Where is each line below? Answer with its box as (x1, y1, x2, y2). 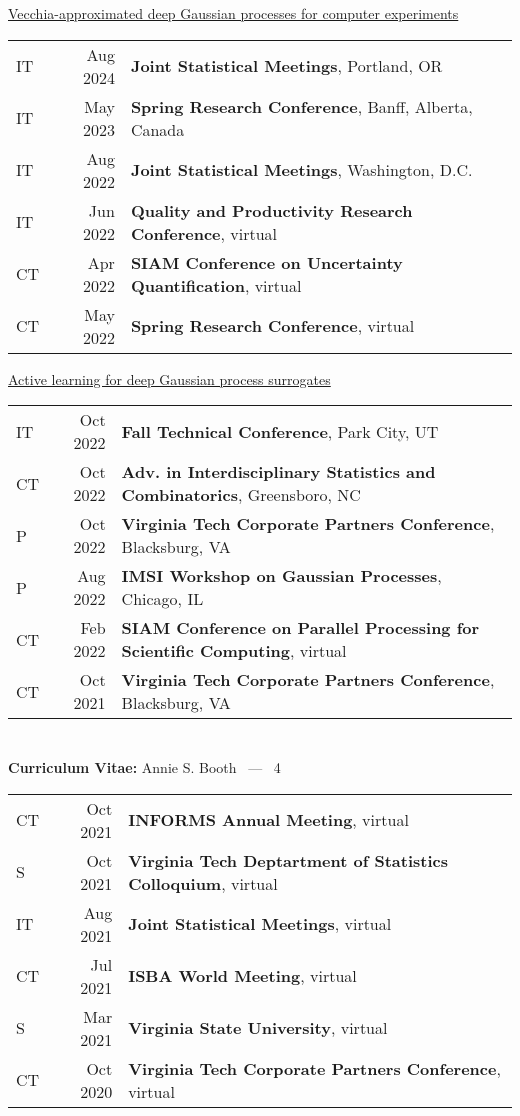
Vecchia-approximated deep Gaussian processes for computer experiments (8, 3, 459, 23)
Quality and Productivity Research (130, 198, 413, 222)
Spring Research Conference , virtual (130, 314, 415, 338)
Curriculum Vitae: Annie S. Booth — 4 (8, 757, 281, 778)
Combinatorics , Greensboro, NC (121, 483, 361, 507)
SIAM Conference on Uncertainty (130, 250, 403, 274)
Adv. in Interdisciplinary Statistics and (121, 460, 436, 484)
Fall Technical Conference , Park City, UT (121, 419, 439, 443)
